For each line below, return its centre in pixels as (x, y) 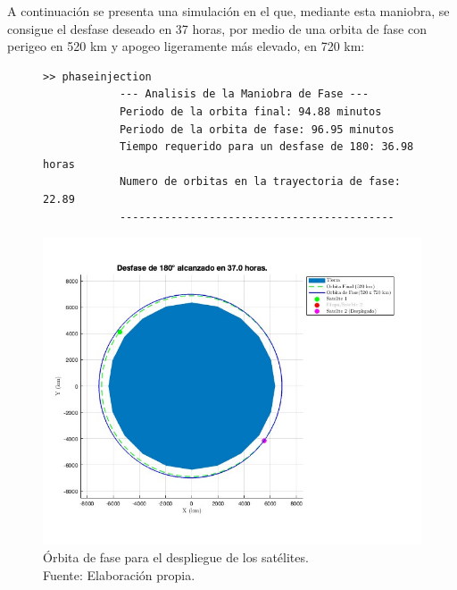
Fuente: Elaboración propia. (119, 574)
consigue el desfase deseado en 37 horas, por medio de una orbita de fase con (217, 28)
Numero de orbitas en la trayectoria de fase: (260, 182)
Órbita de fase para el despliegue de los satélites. (176, 557)
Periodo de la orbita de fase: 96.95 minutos (257, 129)
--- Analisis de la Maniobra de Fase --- (244, 94)
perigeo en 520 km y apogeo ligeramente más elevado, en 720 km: (186, 46)
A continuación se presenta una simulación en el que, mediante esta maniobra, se (228, 11)
